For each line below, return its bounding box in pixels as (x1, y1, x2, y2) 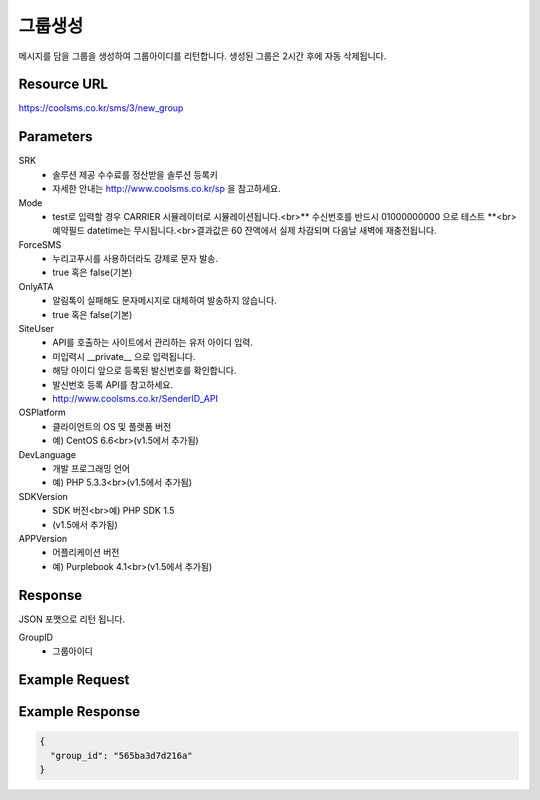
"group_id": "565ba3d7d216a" (50, 750, 194, 761)
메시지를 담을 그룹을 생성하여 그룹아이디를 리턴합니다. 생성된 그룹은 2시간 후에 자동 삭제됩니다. (18, 50, 387, 62)
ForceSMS (18, 238, 62, 250)
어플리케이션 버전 (52, 546, 120, 559)
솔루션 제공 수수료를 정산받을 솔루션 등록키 (52, 168, 219, 180)
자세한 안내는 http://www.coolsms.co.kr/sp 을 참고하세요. (52, 183, 282, 195)
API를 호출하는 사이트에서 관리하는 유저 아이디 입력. (52, 336, 254, 349)
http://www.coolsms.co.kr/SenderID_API (52, 393, 219, 404)
